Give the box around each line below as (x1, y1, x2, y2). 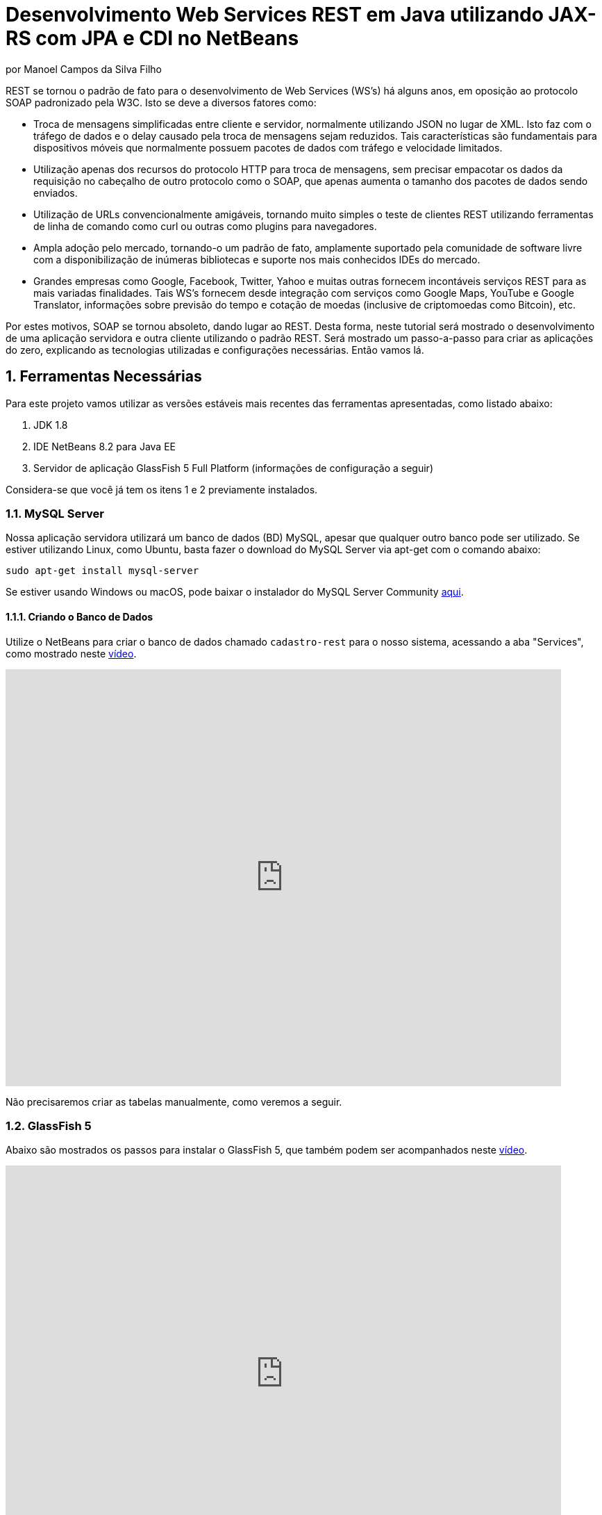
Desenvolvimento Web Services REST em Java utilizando (6, 3, 544, 26)
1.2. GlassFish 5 (6, 1118, 92, 1133)
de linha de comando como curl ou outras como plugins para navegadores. (33, 220, 377, 232)
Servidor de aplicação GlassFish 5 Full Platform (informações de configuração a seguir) (33, 461, 433, 474)
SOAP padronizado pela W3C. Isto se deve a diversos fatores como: (6, 96, 317, 108)
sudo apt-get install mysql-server (6, 565, 199, 577)
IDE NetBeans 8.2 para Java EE (33, 440, 176, 452)
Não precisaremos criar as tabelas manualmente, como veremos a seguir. (6, 1095, 342, 1108)
